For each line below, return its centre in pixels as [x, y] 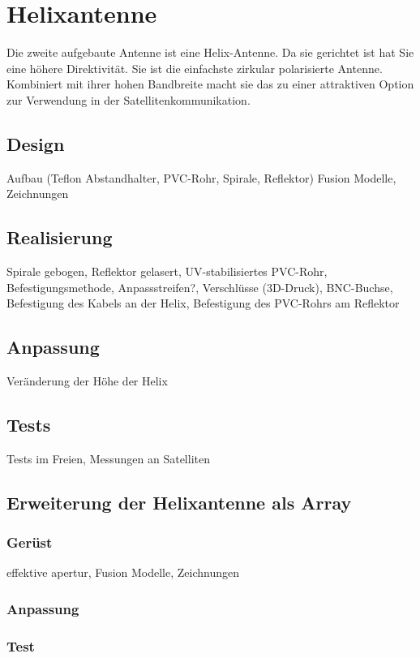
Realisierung [60, 237]
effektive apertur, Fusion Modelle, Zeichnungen [123, 572]
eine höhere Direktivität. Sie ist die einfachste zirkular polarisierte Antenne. [195, 68]
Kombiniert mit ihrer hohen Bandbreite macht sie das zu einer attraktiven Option [210, 84]
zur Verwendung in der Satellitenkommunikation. [129, 99]
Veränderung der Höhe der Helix [87, 381]
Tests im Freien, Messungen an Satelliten [108, 458]
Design [36, 143]
